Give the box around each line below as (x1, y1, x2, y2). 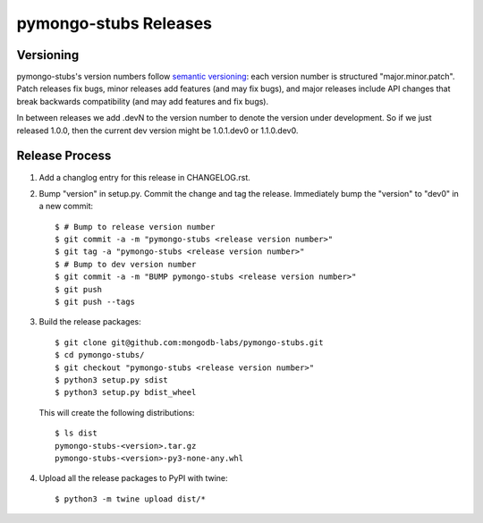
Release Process (16, 148, 112, 164)
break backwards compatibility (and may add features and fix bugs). (16, 96, 268, 106)
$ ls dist (55, 428, 97, 438)
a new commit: (38, 201, 94, 212)
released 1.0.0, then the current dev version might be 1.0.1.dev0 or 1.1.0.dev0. (16, 125, 299, 136)
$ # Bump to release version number (55, 222, 216, 232)
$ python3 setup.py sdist (55, 375, 169, 384)
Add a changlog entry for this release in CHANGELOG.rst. (38, 172, 250, 182)
